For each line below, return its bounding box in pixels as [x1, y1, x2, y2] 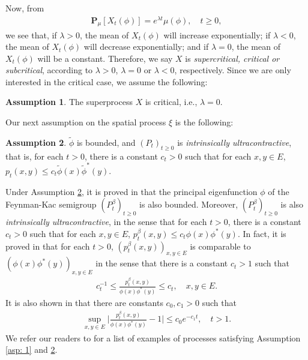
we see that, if [5, 28, 57, 41]
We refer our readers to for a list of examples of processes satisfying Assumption [5, 331, 301, 344]
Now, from [5, 2, 44, 14]
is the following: [175, 116, 234, 128]
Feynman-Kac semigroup [5, 198, 97, 211]
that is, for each [5, 149, 64, 162]
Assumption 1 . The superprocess [5, 95, 133, 108]
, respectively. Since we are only [174, 64, 291, 76]
